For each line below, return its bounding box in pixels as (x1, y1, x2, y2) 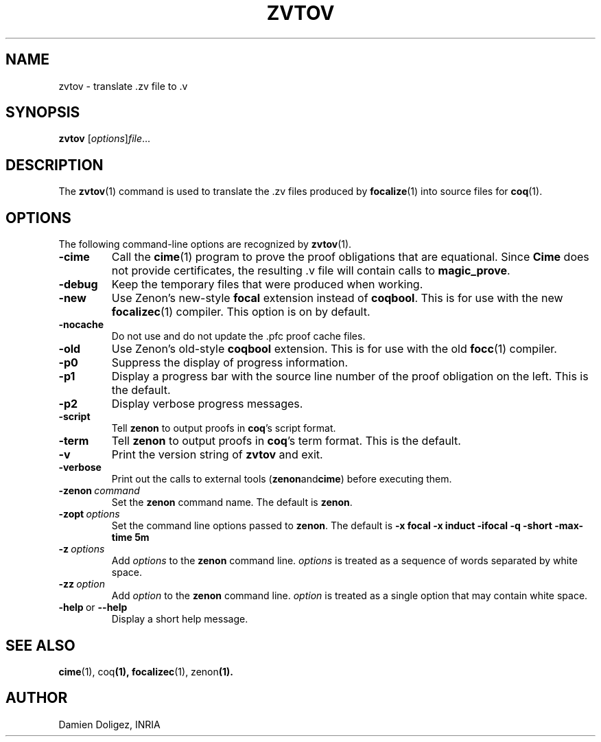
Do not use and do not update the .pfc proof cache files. (111, 330, 366, 343)
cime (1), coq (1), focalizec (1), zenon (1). (58, 665, 234, 677)
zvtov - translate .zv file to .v (58, 80, 188, 92)
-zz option (58, 578, 105, 590)
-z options (58, 543, 105, 555)
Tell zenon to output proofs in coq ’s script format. (111, 422, 336, 434)
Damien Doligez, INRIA (58, 718, 161, 730)
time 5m (111, 531, 150, 544)
